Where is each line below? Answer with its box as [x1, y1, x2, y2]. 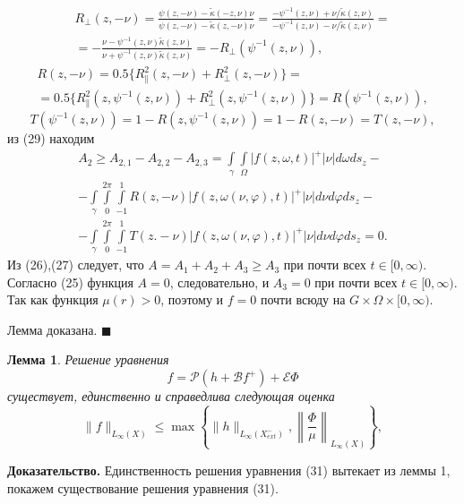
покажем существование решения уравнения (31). [7, 478, 279, 497]
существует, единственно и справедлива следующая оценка [7, 387, 335, 406]
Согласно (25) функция [7, 272, 133, 291]
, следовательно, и [169, 272, 270, 291]
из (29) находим [7, 129, 95, 148]
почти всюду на [260, 290, 346, 309]
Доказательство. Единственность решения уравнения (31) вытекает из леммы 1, [7, 460, 451, 479]
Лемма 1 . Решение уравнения [7, 350, 169, 369]
